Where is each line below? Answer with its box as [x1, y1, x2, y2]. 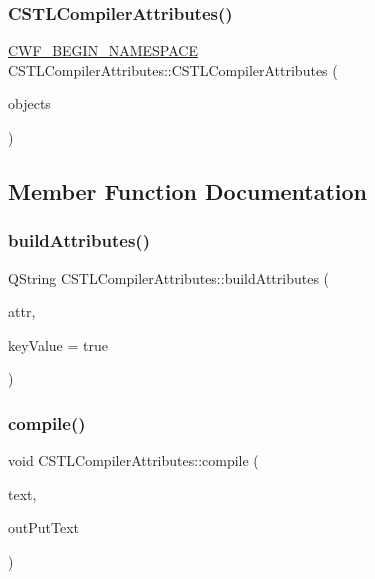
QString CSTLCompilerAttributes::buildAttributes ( [8, 267, 330, 288]
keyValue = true [8, 334, 108, 355]
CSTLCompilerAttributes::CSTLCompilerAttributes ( [8, 59, 338, 80]
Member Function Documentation [8, 175, 368, 206]
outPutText [8, 517, 79, 538]
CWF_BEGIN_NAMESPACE [8, 40, 198, 61]
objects [8, 93, 51, 114]
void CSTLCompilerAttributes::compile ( [8, 450, 259, 471]
